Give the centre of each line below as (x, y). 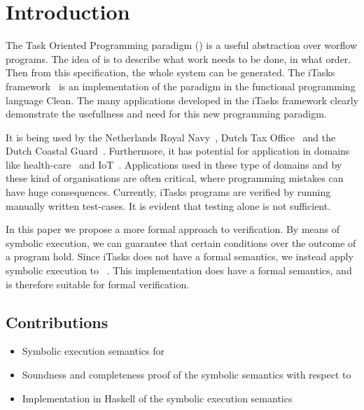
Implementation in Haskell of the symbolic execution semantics (157, 398)
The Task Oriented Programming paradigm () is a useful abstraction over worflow (182, 45)
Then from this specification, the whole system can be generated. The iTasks (170, 72)
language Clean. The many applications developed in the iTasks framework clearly (182, 100)
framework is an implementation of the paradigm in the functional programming (181, 86)
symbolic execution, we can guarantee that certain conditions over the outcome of (181, 242)
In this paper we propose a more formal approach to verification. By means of (173, 229)
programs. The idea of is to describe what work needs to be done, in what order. (178, 58)
